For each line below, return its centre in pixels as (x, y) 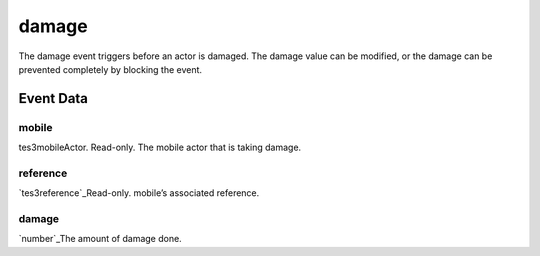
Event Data (53, 98)
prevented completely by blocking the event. (110, 69)
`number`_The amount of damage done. (100, 239)
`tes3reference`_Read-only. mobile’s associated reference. (139, 193)
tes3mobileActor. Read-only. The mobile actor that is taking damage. (160, 147)
